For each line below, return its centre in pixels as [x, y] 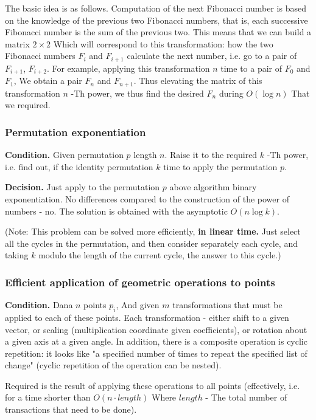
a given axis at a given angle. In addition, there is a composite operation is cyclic [156, 341]
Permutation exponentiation [75, 132]
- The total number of [246, 397]
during [231, 93]
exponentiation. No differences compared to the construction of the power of [147, 198]
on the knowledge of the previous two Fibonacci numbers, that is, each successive [156, 20]
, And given [138, 305]
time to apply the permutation [220, 166]
